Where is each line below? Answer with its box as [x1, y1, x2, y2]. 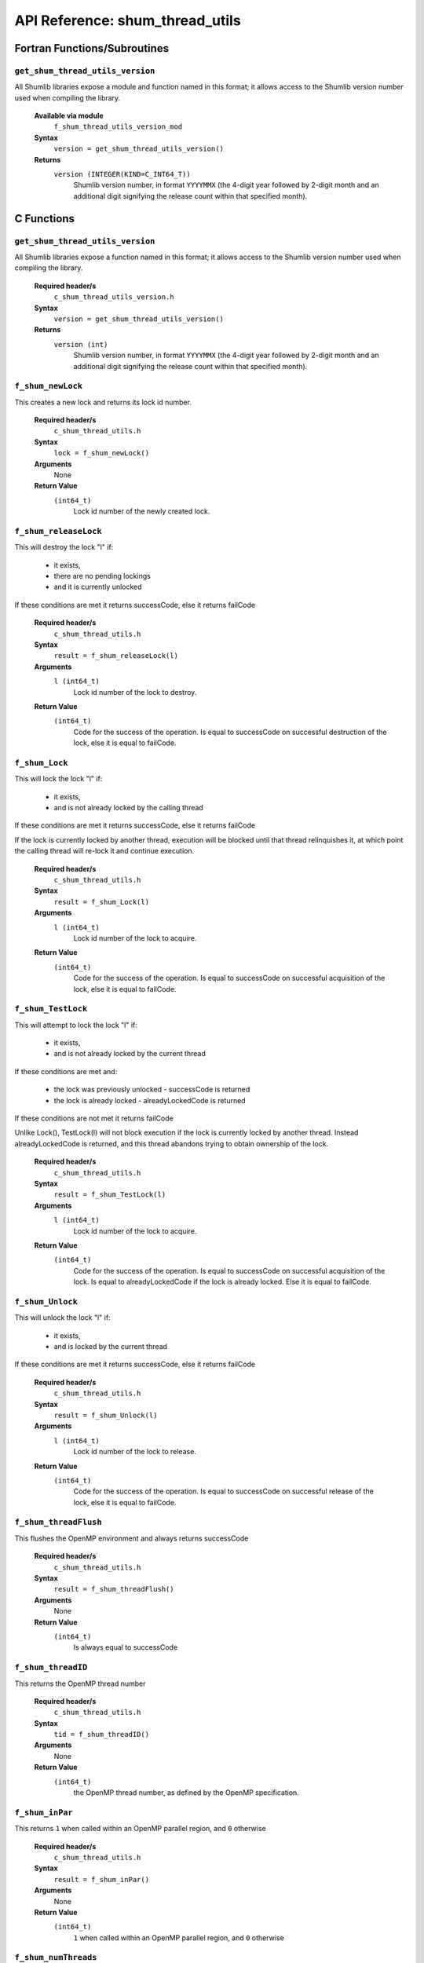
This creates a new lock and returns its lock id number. [14, 397, 192, 407]
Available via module [34, 111, 104, 121]
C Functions [14, 212, 75, 225]
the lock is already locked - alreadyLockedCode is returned [53, 1095, 247, 1105]
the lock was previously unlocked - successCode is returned [53, 1084, 250, 1095]
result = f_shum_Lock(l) [53, 897, 149, 906]
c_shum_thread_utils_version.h [53, 293, 174, 302]
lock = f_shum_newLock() [53, 448, 149, 458]
